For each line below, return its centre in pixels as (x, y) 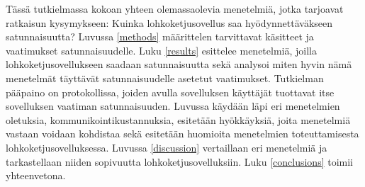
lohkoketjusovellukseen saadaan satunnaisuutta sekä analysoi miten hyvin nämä (179, 64)
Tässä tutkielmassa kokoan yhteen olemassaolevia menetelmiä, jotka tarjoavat (175, 8)
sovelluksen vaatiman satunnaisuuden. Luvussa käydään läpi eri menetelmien (173, 106)
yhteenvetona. (36, 175)
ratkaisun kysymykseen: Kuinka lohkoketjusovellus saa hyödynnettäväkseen (169, 22)
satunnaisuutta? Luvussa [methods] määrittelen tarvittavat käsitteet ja (160, 36)
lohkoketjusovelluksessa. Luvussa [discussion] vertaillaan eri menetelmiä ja (167, 147)
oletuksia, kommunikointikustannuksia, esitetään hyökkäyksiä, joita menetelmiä (178, 119)
